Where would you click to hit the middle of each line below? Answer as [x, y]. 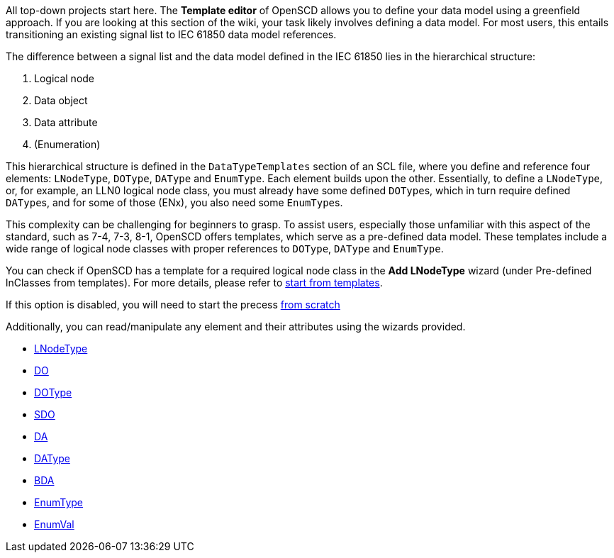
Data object [61, 100]
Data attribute [66, 122]
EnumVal [54, 524]
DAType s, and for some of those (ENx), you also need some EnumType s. [174, 202]
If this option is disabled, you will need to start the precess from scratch [173, 305]
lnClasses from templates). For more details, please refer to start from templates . [194, 283]
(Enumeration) [67, 144]
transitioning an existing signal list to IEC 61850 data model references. [171, 34]
